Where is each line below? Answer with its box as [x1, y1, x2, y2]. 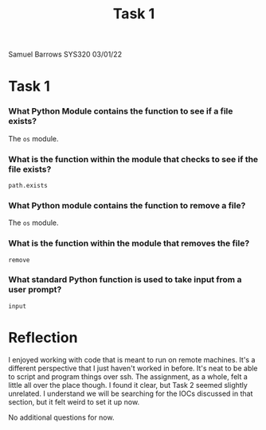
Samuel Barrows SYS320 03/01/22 [8, 49, 122, 60]
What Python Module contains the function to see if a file [8, 106, 233, 117]
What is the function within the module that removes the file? [8, 238, 250, 249]
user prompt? [8, 284, 62, 295]
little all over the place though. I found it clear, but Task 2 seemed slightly [8, 380, 248, 389]
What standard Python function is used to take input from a [8, 274, 242, 285]
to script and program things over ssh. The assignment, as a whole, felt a [8, 371, 248, 382]
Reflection [8, 329, 78, 347]
